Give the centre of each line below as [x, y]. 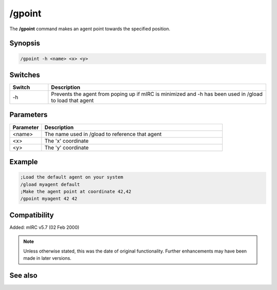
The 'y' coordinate [67, 147]
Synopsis [25, 43]
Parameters [28, 115]
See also [24, 275]
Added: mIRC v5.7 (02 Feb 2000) [44, 227]
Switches [25, 75]
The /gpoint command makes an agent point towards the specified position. [90, 29]
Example [24, 162]
